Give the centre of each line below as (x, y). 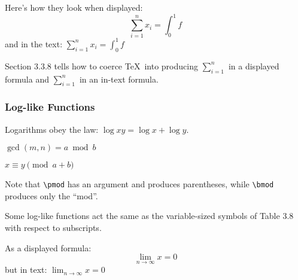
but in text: (26, 270)
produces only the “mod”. (51, 195)
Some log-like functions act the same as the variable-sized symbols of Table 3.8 (149, 216)
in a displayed (254, 66)
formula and (27, 79)
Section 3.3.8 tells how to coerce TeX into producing (101, 66)
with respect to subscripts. (53, 227)
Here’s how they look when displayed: (74, 7)
